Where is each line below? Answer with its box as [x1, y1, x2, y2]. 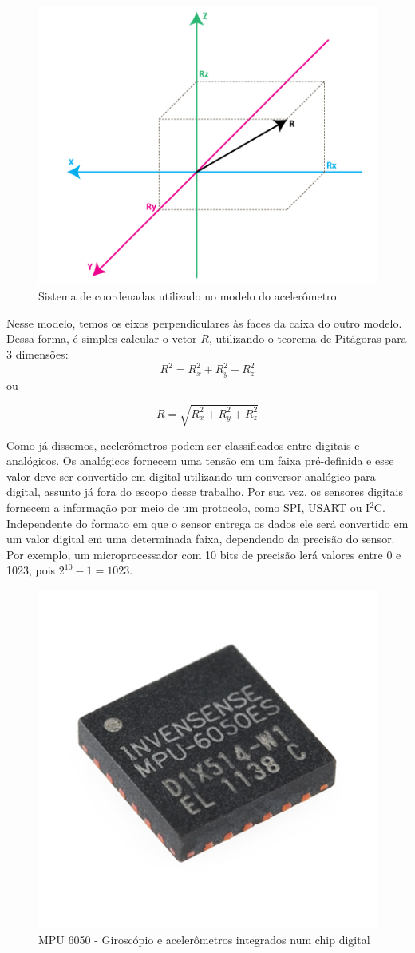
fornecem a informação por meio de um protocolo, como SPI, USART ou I [6, 499, 370, 516]
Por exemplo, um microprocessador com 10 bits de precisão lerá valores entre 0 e [6, 546, 401, 562]
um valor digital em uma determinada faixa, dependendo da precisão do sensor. [6, 530, 395, 547]
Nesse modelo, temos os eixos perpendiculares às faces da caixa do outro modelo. [6, 314, 402, 331]
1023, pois [6, 562, 56, 578]
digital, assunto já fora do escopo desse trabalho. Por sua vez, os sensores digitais [6, 483, 403, 500]
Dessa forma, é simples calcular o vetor [6, 330, 197, 347]
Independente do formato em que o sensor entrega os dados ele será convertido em [6, 514, 409, 531]
